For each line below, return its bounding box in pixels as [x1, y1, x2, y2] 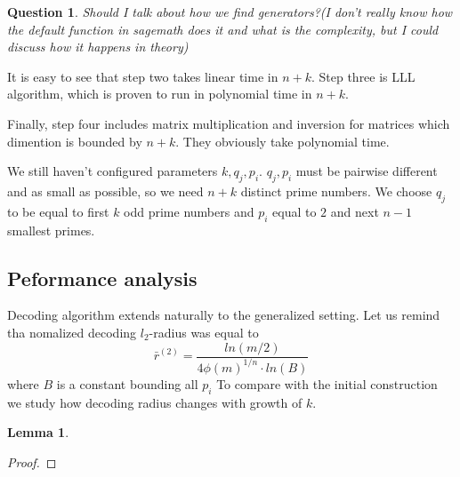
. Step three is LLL [311, 67, 416, 85]
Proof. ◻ [7, 452, 57, 471]
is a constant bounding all [56, 374, 198, 393]
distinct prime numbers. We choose [240, 181, 432, 200]
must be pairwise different [295, 162, 438, 180]
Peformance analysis [7, 264, 198, 291]
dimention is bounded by [7, 131, 142, 150]
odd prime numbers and [124, 202, 254, 220]
